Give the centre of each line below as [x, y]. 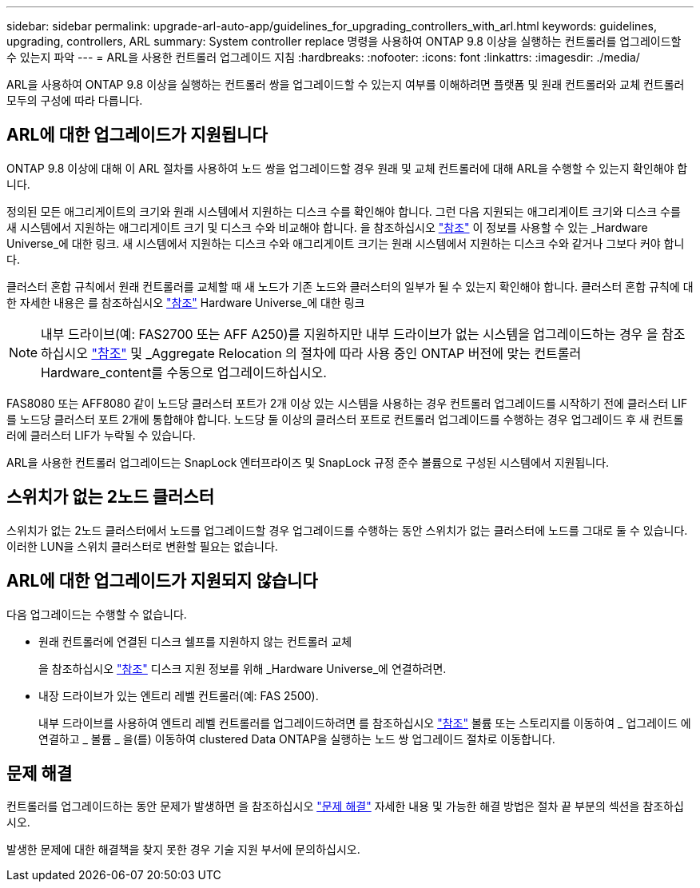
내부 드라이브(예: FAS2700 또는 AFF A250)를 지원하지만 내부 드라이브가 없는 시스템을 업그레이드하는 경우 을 [350, 334]
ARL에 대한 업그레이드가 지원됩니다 [137, 135]
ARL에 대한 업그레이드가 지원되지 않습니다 [162, 581]
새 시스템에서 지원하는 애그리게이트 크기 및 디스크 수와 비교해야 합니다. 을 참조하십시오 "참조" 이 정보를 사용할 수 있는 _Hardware [327, 227]
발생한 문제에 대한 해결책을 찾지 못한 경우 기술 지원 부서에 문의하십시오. [183, 850]
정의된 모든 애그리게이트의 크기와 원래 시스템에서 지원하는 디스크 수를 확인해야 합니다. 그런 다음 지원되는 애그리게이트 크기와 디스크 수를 [344, 211]
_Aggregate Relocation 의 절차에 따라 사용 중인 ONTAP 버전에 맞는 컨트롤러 [364, 353]
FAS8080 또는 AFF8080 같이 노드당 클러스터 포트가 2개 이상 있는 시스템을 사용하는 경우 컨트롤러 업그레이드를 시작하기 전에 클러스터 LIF [347, 403]
